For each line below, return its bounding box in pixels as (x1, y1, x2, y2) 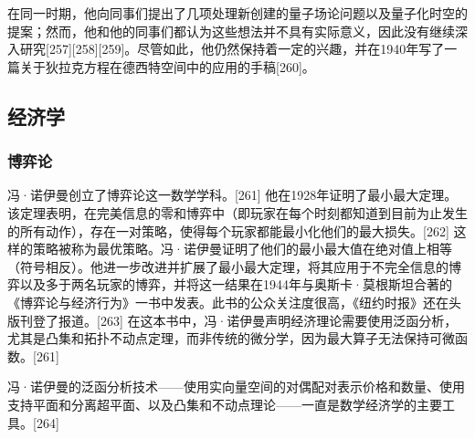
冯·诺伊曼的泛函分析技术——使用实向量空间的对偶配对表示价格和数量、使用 (7, 377, 465, 396)
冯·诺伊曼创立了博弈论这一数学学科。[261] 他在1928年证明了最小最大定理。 (7, 185, 458, 204)
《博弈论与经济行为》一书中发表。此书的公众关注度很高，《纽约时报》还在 (7, 292, 449, 311)
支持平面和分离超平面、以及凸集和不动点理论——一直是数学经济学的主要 (7, 394, 442, 413)
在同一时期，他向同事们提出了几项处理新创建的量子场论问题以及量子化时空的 (7, 4, 468, 22)
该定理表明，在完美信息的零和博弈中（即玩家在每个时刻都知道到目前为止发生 (7, 203, 468, 222)
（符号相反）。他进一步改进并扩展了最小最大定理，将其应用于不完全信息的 (7, 256, 449, 276)
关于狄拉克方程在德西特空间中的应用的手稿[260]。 (19, 57, 315, 76)
